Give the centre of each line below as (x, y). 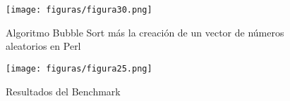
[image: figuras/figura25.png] (79, 68)
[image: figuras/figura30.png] (79, 10)
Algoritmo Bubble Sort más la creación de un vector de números (145, 32)
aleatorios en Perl (43, 46)
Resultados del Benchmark (63, 91)
